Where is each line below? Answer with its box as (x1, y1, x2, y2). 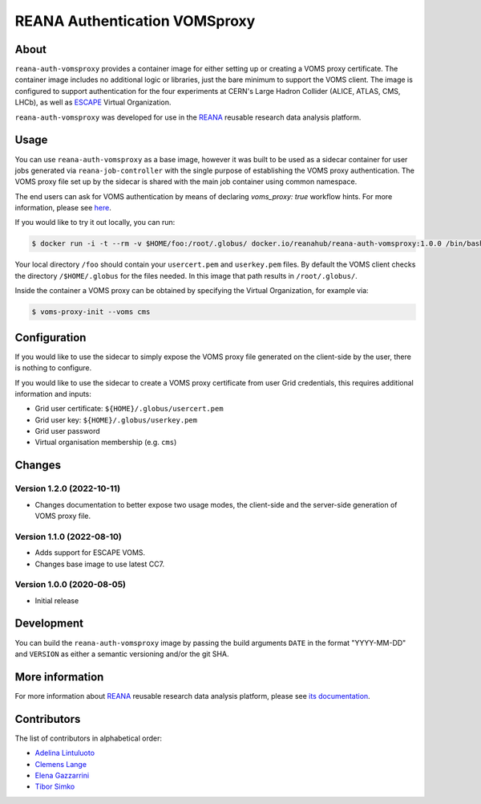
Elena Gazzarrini (34, 770, 90, 780)
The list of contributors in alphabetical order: (14, 733, 163, 743)
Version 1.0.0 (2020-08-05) (14, 579, 126, 590)
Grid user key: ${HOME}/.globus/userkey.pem (34, 414, 198, 425)
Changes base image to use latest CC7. (34, 559, 164, 569)
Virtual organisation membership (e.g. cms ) (34, 438, 177, 447)
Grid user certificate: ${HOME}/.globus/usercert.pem (34, 404, 224, 414)
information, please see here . (14, 203, 112, 213)
